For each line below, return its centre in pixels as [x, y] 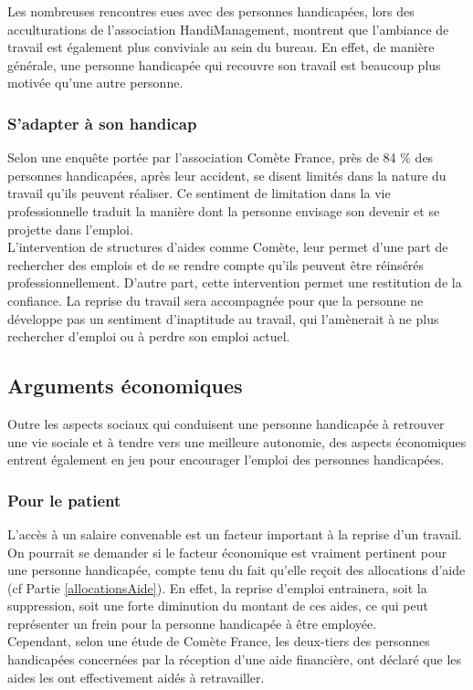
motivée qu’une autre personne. [95, 83]
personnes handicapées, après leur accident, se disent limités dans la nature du [227, 175]
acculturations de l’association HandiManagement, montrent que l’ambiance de [228, 29]
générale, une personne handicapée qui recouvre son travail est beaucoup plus [224, 64]
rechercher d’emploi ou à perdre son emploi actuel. [149, 336]
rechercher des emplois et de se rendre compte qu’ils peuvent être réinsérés [216, 264]
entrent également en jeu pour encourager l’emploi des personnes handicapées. [226, 460]
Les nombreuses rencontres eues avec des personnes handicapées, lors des [211, 11]
